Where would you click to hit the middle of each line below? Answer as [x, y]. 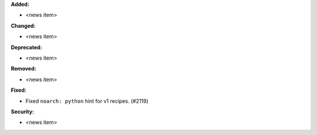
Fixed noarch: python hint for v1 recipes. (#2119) [87, 101]
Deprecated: [26, 47]
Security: [23, 112]
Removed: [23, 69]
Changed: [23, 26]
